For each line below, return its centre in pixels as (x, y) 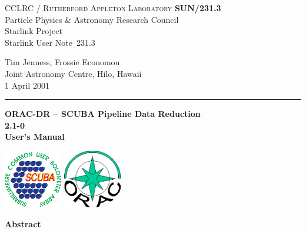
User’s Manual (35, 137)
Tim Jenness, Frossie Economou (62, 62)
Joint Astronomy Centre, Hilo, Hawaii (73, 73)
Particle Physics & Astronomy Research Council (92, 19)
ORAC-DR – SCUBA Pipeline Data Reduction (103, 114)
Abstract (23, 223)
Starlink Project (34, 31)
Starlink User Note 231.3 (50, 42)
